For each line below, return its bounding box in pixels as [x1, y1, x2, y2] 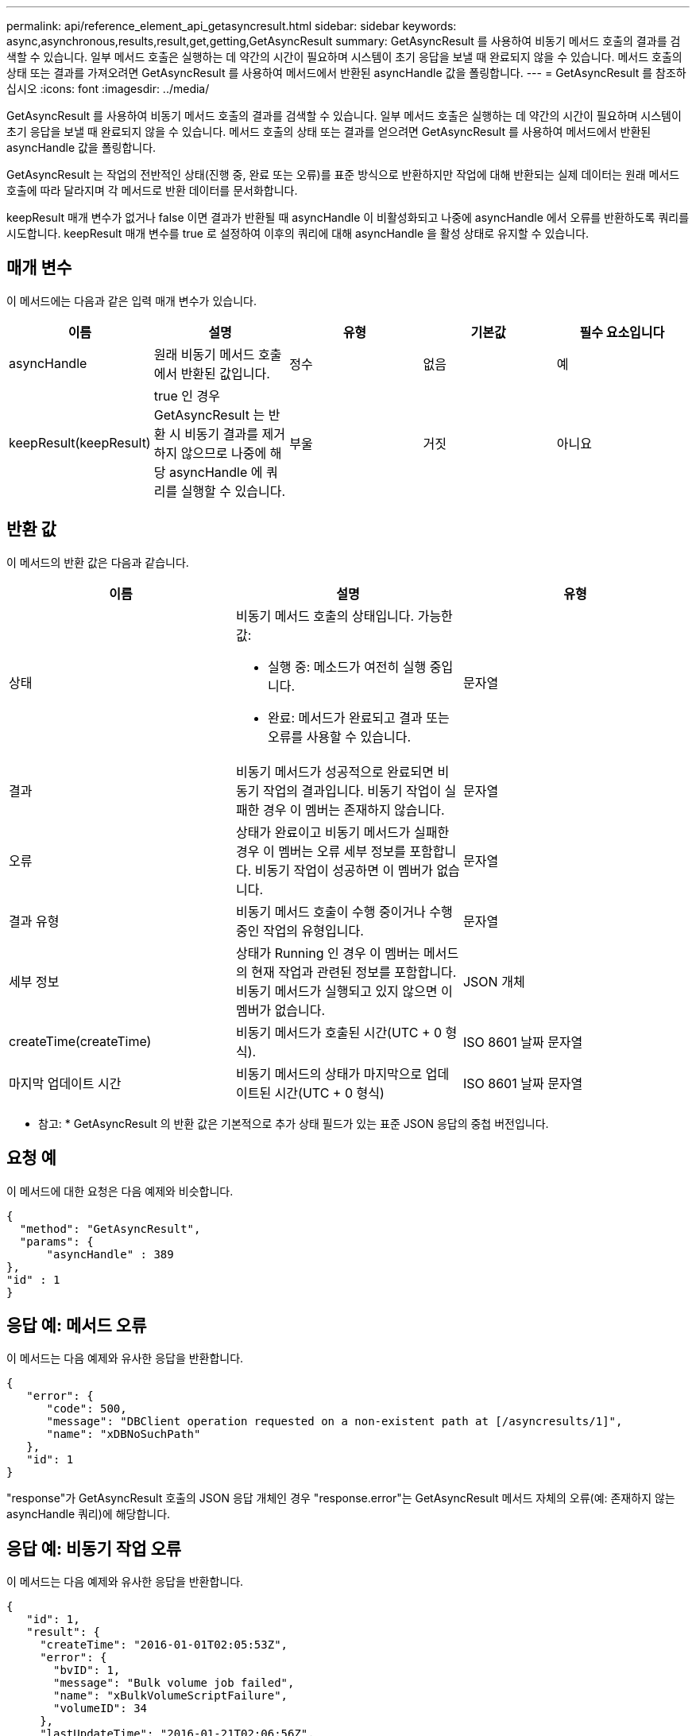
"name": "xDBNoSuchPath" [46, 1428, 201, 1441]
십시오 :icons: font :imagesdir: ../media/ [6, 82, 210, 95]
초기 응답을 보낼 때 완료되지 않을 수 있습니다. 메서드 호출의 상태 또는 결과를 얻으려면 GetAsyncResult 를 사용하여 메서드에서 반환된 [6, 125, 652, 138]
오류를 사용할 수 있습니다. [267, 728, 412, 745]
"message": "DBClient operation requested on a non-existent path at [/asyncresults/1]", [46, 1415, 623, 1428]
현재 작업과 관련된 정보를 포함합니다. [251, 963, 457, 980]
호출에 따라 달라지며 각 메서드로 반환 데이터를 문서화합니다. [6, 184, 298, 197]
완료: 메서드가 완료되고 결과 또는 [267, 709, 450, 726]
